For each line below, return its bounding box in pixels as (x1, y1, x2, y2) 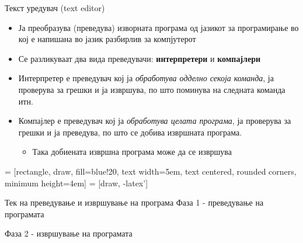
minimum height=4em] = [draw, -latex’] (5, 176, 148, 189)
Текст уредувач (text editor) (5, 2, 105, 13)
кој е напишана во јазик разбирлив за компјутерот (18, 33, 196, 45)
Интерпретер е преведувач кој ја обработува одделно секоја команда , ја (18, 72, 274, 84)
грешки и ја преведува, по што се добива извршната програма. (18, 126, 242, 138)
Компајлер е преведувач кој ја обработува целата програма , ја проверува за (18, 114, 291, 127)
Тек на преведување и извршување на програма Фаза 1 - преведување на (5, 196, 264, 209)
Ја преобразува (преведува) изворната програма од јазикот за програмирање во (18, 21, 299, 33)
